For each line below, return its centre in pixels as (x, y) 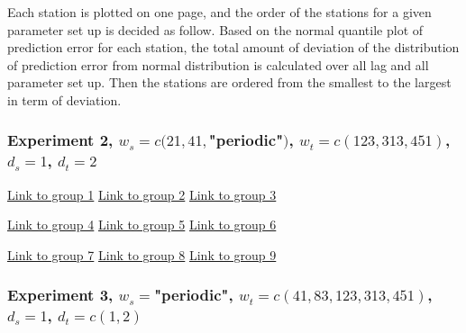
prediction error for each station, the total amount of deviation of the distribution (233, 47)
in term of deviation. (64, 99)
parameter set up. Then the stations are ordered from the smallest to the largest (229, 82)
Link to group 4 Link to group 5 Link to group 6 (142, 225)
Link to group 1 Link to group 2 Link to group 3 (142, 194)
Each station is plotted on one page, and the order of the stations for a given (219, 12)
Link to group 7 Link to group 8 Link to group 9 (142, 254)
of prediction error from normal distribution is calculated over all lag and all (218, 64)
